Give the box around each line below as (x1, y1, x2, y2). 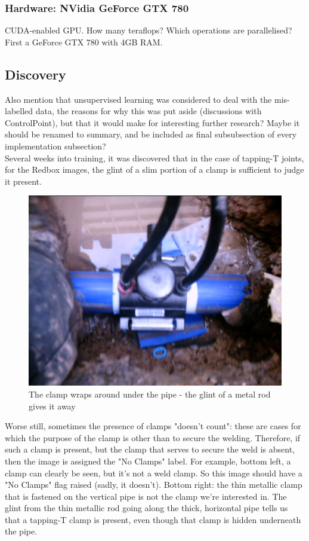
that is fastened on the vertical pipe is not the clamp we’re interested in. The (5, 490, 287, 502)
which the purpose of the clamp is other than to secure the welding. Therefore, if (5, 431, 301, 444)
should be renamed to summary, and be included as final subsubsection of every (5, 128, 297, 140)
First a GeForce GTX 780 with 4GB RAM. (5, 35, 163, 48)
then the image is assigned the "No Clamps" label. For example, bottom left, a (5, 454, 291, 467)
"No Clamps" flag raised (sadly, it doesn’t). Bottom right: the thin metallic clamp (5, 478, 302, 491)
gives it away (29, 399, 76, 412)
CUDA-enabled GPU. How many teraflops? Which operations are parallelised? (5, 24, 292, 36)
